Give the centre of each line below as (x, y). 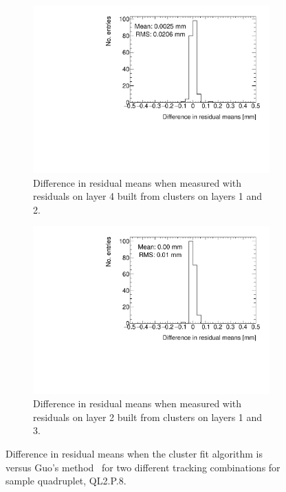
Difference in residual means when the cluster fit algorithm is (134, 453)
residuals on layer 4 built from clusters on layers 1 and (148, 196)
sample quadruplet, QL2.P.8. (66, 481)
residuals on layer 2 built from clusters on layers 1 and (148, 417)
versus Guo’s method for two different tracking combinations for (143, 467)
